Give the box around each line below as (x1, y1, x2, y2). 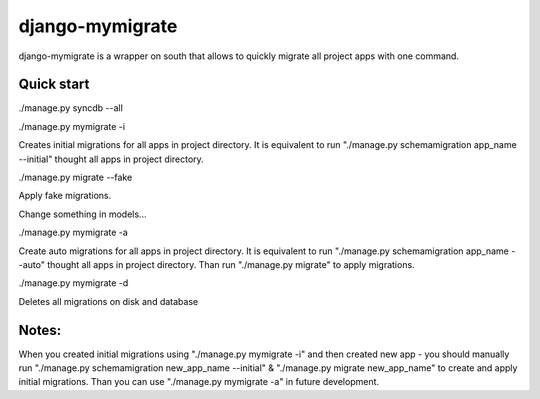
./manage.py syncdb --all (18, 102, 124, 114)
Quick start (18, 76, 90, 93)
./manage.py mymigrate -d (18, 277, 129, 289)
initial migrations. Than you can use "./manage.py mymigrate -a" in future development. (18, 376, 380, 388)
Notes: (18, 321, 62, 339)
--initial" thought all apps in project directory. (18, 153, 204, 165)
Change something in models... (18, 208, 147, 220)
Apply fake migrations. (18, 190, 112, 202)
